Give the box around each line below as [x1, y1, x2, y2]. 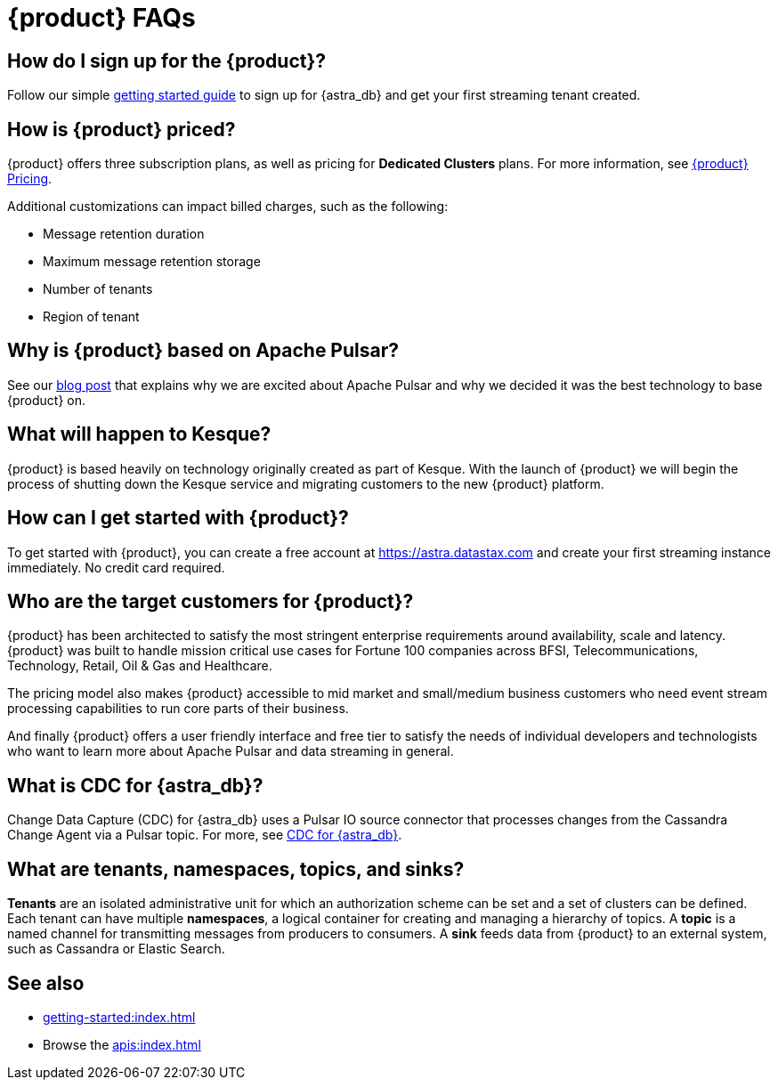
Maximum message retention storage [43, 254, 261, 270]
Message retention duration [43, 226, 205, 242]
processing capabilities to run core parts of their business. [7, 701, 349, 717]
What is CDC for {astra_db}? [7, 774, 263, 797]
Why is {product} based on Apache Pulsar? [7, 339, 399, 362]
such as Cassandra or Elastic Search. [7, 941, 225, 957]
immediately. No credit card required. [7, 559, 225, 575]
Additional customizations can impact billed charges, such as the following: [7, 199, 449, 215]
